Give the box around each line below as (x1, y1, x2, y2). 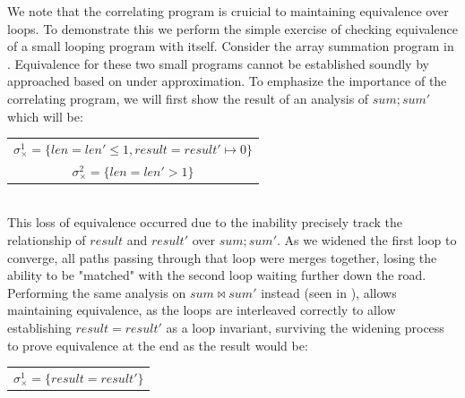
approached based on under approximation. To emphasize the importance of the (7, 72, 447, 90)
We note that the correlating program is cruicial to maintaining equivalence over (7, 2, 449, 20)
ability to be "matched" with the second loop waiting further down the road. (7, 266, 426, 284)
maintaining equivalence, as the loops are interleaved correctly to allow (7, 301, 396, 319)
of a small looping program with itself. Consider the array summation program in (7, 37, 454, 55)
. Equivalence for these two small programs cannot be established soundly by (7, 54, 429, 72)
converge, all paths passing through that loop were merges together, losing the (7, 248, 437, 267)
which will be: (7, 106, 83, 125)
